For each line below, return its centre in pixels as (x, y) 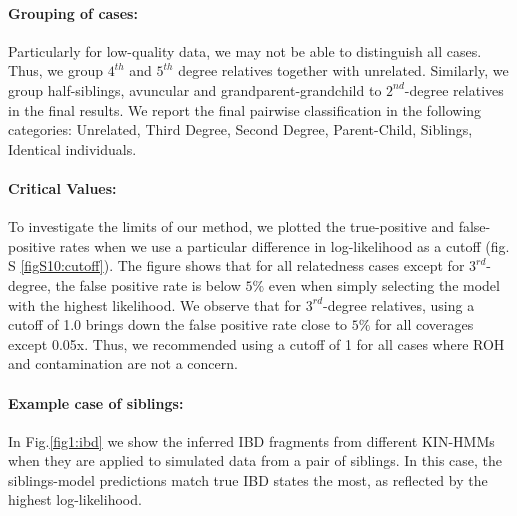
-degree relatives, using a (399, 304)
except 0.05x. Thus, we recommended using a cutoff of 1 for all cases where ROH (256, 343)
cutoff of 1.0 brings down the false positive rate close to (178, 324)
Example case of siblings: (96, 402)
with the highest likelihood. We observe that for (155, 304)
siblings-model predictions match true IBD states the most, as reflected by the (248, 479)
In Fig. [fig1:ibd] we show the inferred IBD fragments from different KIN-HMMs (251, 440)
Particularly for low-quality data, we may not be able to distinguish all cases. (245, 50)
